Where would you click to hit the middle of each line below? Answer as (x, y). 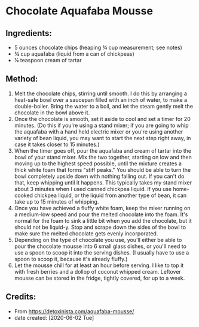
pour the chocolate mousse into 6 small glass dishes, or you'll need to (100, 246)
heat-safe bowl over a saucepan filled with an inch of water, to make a (101, 99)
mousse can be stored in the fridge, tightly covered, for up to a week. (99, 278)
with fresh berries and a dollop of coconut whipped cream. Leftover (98, 271)
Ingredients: (29, 33)
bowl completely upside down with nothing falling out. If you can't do (99, 176)
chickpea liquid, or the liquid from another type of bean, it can (110, 195)
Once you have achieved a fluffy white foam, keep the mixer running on (102, 208)
